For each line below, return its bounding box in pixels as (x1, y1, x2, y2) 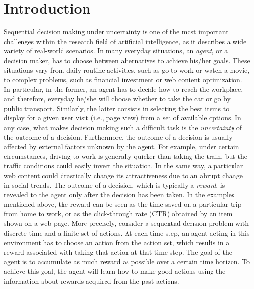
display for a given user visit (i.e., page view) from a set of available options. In (4, 112, 241, 123)
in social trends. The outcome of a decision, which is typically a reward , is (4, 179, 225, 190)
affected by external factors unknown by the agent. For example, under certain (4, 141, 239, 152)
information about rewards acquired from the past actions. (4, 275, 179, 286)
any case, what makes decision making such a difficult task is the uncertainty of (4, 122, 242, 133)
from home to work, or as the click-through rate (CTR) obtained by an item (4, 208, 233, 219)
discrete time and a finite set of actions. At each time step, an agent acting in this (4, 227, 250, 238)
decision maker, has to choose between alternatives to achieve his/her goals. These (4, 55, 250, 65)
